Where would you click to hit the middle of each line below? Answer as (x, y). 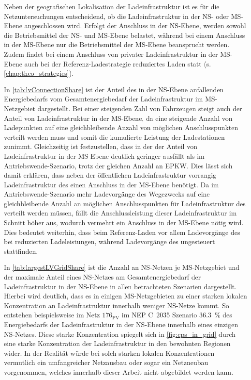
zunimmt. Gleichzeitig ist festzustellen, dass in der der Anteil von (101, 146)
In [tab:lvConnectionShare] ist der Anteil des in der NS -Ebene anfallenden (114, 89)
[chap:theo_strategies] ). (39, 73)
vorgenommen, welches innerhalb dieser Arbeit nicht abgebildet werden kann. (119, 372)
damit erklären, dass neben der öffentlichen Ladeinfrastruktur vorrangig (110, 175)
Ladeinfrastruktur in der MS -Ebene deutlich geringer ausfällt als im (104, 156)
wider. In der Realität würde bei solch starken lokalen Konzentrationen (109, 353)
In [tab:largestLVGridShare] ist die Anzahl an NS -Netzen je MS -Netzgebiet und (122, 267)
